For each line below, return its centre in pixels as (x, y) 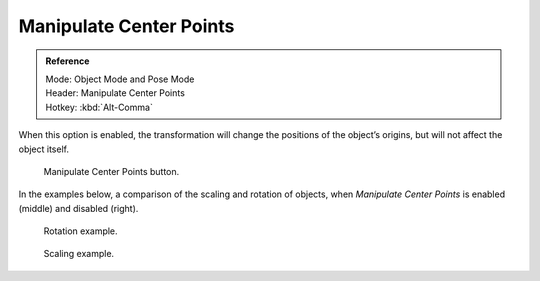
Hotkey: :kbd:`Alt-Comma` (99, 107)
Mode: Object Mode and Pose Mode (120, 79)
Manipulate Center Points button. (111, 171)
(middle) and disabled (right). (78, 208)
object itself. (44, 149)
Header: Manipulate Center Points (115, 93)
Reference (67, 61)
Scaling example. (79, 254)
